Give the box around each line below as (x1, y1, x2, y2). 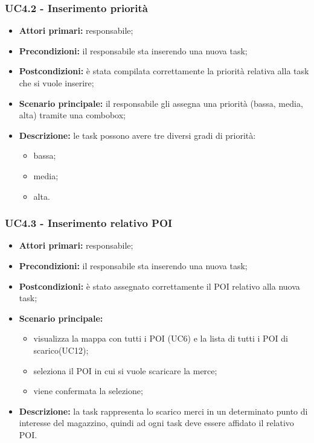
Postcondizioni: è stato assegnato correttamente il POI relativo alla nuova (19, 279, 300, 292)
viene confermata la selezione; (33, 384, 143, 397)
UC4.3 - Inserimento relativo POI (5, 215, 173, 231)
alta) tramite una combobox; (19, 109, 126, 121)
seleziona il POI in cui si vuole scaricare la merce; (33, 364, 217, 377)
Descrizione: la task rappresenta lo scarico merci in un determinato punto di (19, 404, 308, 417)
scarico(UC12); (33, 343, 89, 356)
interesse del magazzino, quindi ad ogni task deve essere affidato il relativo (19, 416, 294, 429)
